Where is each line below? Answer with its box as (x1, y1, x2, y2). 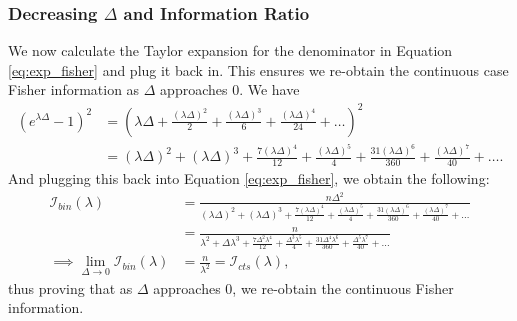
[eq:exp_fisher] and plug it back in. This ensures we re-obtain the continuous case (8, 59, 509, 80)
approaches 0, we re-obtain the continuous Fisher (153, 277, 454, 298)
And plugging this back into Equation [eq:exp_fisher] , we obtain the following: (8, 168, 490, 189)
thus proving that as (8, 277, 133, 298)
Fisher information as (8, 79, 140, 100)
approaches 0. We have (160, 79, 300, 100)
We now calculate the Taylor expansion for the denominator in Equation (8, 40, 453, 61)
